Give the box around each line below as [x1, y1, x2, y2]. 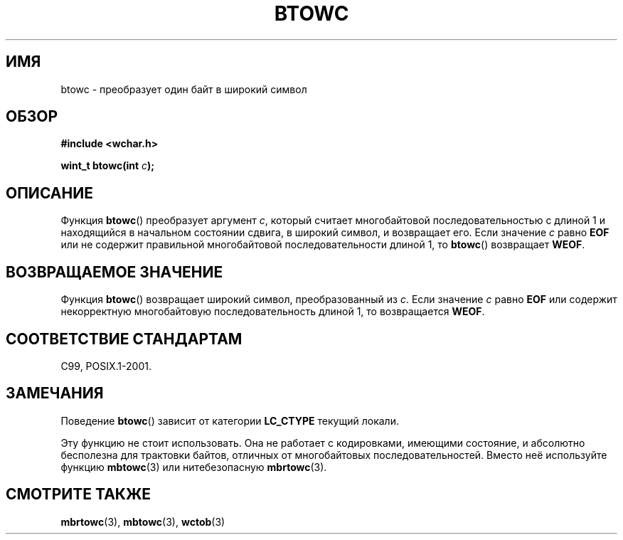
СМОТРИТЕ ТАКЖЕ [6, 485, 151, 504]
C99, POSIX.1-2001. [60, 359, 151, 372]
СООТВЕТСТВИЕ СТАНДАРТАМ [6, 329, 243, 348]
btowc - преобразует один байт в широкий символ [60, 83, 307, 95]
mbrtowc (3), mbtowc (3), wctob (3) [60, 515, 225, 528]
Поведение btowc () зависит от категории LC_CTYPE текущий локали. [60, 414, 399, 427]
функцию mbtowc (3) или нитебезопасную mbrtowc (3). [60, 460, 327, 473]
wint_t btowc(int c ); [60, 159, 155, 172]
